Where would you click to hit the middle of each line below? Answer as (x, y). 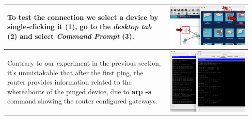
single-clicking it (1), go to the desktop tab (79, 26)
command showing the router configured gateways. (82, 101)
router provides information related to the (70, 82)
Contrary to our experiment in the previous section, (84, 63)
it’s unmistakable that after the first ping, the (75, 72)
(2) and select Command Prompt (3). (71, 36)
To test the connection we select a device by (83, 17)
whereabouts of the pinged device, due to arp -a (80, 91)
